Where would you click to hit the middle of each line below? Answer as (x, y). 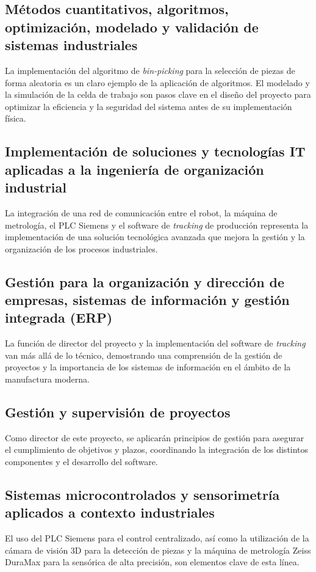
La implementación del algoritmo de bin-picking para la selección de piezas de (150, 70)
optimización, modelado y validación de (132, 27)
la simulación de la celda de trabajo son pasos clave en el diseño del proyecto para (158, 94)
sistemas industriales (71, 45)
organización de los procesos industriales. (81, 248)
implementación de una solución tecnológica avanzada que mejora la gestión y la (155, 237)
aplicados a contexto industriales (110, 512)
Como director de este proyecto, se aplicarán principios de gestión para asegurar (155, 437)
